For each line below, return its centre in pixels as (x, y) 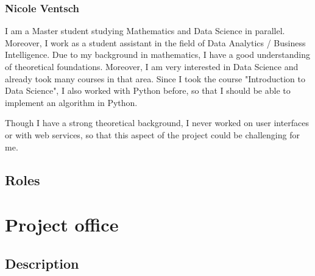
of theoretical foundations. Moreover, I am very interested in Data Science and (152, 66)
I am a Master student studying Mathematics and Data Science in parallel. (145, 31)
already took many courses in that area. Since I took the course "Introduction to (155, 78)
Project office (62, 225)
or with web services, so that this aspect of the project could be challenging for (152, 134)
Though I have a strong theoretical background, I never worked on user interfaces (157, 123)
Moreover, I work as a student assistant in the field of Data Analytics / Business (155, 42)
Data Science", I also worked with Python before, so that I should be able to (148, 90)
